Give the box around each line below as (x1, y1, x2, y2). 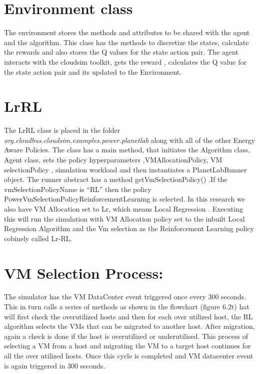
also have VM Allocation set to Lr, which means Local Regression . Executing (4, 203, 243, 214)
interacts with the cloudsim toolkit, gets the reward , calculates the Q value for (4, 56, 246, 67)
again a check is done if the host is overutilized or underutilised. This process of (4, 330, 248, 341)
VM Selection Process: (4, 262, 163, 283)
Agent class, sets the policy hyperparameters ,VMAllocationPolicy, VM (4, 154, 222, 164)
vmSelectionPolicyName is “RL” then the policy (4, 183, 151, 194)
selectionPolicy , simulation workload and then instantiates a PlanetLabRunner (4, 164, 247, 174)
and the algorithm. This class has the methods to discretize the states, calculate (4, 37, 249, 47)
